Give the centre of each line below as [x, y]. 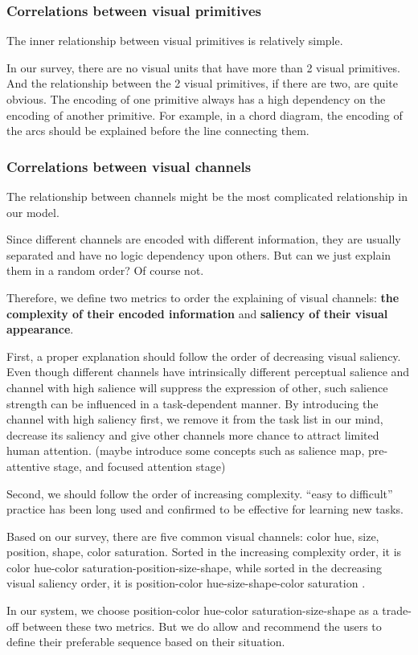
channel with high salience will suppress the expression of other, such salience [197, 387]
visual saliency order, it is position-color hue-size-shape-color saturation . [186, 583]
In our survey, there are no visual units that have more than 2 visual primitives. [203, 67]
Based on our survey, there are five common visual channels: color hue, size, [193, 536]
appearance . [40, 329]
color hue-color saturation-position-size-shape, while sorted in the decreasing [194, 567]
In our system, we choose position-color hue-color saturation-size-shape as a [193, 610]
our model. [33, 212]
